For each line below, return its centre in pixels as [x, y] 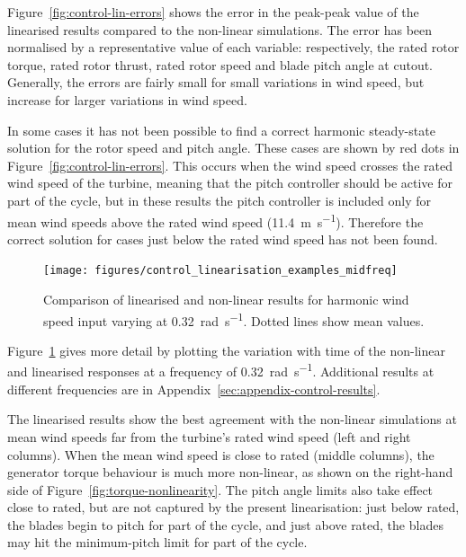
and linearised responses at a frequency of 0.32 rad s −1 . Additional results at [221, 370]
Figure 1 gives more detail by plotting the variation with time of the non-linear [226, 350]
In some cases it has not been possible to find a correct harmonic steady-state [221, 130]
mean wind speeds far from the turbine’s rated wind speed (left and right [209, 436]
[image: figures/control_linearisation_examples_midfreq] [220, 271]
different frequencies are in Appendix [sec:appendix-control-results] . [194, 389]
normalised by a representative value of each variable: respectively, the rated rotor [233, 47]
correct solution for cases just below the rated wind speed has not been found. [223, 239]
